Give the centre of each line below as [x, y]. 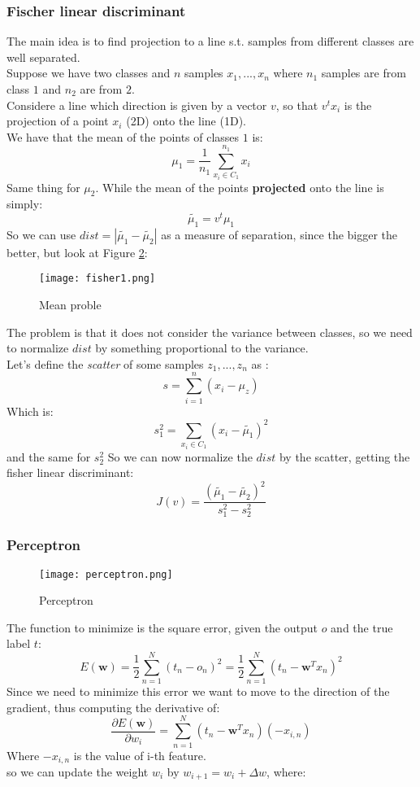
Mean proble [70, 305]
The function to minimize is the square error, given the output [162, 627]
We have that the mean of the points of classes [123, 136]
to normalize [38, 348]
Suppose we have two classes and [89, 73]
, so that [297, 105]
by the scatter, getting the [344, 456]
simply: [25, 204]
